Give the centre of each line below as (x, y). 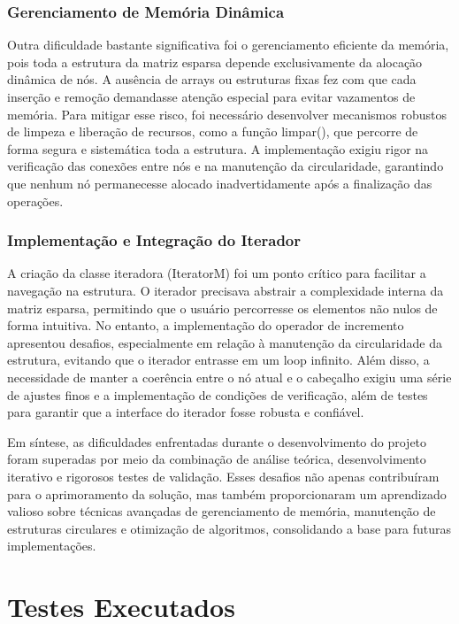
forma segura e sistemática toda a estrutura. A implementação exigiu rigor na (218, 148)
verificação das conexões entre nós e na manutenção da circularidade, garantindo (226, 166)
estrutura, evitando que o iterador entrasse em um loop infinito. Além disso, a (218, 360)
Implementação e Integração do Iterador (154, 240)
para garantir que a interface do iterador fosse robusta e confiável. (186, 412)
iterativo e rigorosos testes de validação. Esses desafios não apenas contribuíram (223, 476)
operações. (35, 200)
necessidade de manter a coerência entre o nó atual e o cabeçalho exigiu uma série (229, 377)
